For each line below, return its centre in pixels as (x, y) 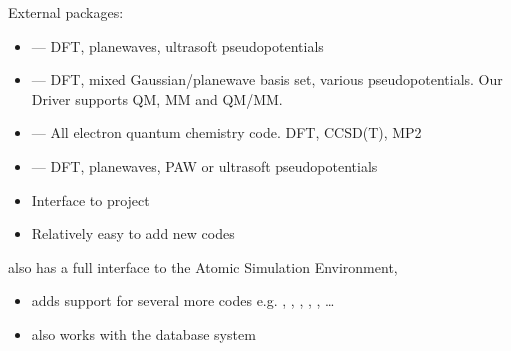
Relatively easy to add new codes (133, 233)
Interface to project (90, 199)
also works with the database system (143, 333)
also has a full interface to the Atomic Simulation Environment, (203, 266)
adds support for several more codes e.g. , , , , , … (183, 300)
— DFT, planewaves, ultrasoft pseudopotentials (177, 45)
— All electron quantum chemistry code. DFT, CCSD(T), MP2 (226, 132)
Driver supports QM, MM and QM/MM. (157, 98)
